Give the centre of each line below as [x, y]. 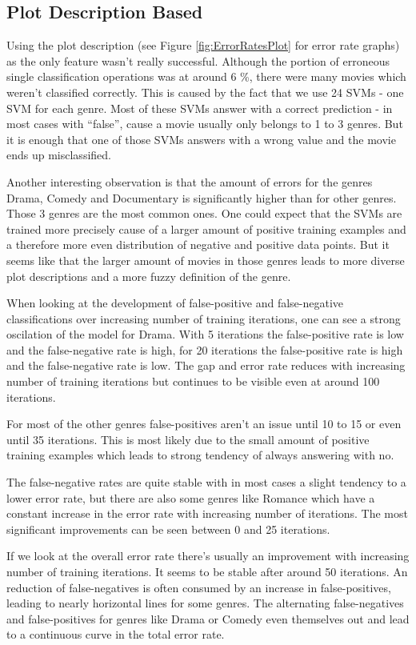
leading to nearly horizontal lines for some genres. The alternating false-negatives [205, 603]
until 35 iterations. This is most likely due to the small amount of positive [188, 439]
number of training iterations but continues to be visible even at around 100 [193, 381]
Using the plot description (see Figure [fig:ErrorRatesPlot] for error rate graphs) [203, 45]
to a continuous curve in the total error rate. [116, 634]
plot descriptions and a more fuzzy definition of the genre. [149, 276]
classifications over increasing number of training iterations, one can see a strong [204, 318]
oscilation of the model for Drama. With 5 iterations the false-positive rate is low [205, 334]
